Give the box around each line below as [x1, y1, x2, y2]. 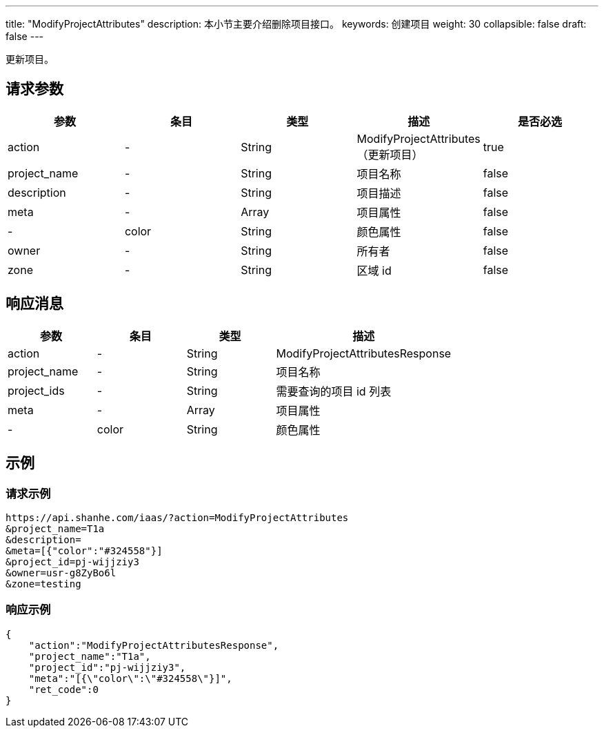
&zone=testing [6, 578, 81, 589]
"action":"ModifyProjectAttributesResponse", [28, 639, 279, 651]
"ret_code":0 [28, 683, 99, 695]
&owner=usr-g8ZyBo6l [6, 567, 117, 578]
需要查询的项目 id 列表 [276, 384, 392, 398]
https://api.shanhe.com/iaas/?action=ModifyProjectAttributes [6, 511, 349, 523]
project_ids [8, 383, 65, 398]
